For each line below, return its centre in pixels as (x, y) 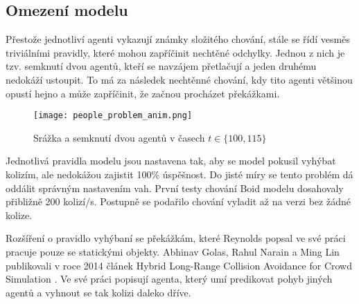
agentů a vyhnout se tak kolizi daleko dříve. (98, 292)
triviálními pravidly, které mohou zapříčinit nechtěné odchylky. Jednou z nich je (175, 52)
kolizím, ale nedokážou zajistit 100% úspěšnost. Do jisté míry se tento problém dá (179, 174)
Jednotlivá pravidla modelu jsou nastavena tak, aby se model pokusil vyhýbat (171, 161)
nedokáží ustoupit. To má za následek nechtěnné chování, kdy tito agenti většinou (179, 79)
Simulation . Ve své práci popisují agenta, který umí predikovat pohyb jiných (169, 279)
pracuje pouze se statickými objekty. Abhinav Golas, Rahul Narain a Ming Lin (173, 251)
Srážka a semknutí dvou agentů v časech (119, 137)
